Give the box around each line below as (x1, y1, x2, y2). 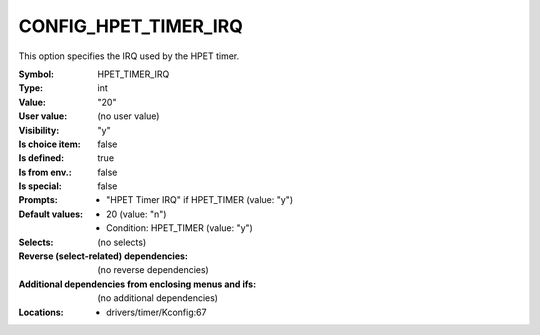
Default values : (18, 208, 84, 220)
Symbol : (18, 68, 55, 80)
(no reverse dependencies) (97, 264, 209, 276)
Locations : (18, 306, 64, 318)
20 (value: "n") (106, 208, 167, 220)
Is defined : (18, 152, 65, 164)
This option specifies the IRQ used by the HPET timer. (18, 50, 240, 62)
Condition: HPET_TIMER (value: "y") (106, 222, 254, 234)
